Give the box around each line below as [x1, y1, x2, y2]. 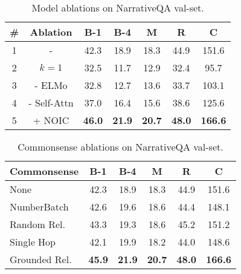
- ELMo [34, 78, 68, 92]
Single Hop [10, 235, 56, 249]
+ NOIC [33, 113, 69, 127]
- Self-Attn [28, 96, 74, 109]
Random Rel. [10, 217, 66, 231]
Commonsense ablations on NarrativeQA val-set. [18, 140, 223, 154]
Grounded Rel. [10, 252, 72, 266]
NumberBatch [10, 200, 69, 214]
